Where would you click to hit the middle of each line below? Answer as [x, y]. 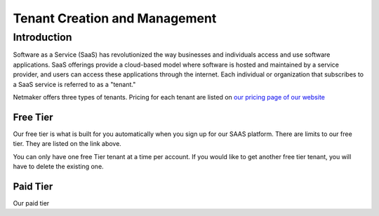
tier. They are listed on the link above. [67, 144]
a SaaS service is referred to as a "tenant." [74, 84]
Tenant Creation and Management [115, 18]
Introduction [42, 37]
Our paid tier [31, 203]
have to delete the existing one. [59, 167]
